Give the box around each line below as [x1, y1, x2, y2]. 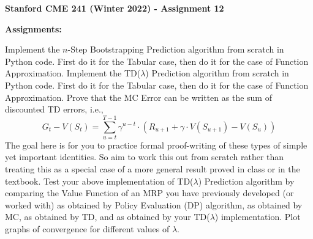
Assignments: [5, 22, 62, 35]
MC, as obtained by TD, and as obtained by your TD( [5, 210, 210, 223]
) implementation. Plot [214, 210, 301, 223]
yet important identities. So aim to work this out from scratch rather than [5, 150, 284, 163]
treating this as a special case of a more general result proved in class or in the [5, 163, 300, 175]
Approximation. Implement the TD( [5, 67, 141, 79]
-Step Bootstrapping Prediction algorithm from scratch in [67, 43, 284, 56]
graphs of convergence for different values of [5, 222, 170, 235]
